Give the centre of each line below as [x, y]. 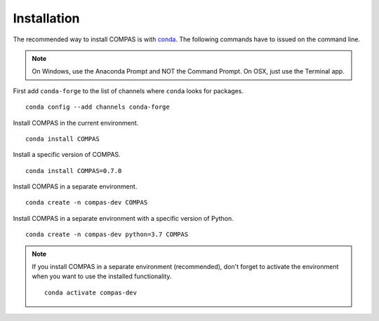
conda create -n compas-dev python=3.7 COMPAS [107, 234]
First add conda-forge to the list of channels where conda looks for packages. [128, 90]
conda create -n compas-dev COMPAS [87, 203]
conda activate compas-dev [91, 292]
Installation [46, 18]
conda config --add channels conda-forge [98, 107]
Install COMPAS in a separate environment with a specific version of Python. [124, 218]
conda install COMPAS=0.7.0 [74, 171]
